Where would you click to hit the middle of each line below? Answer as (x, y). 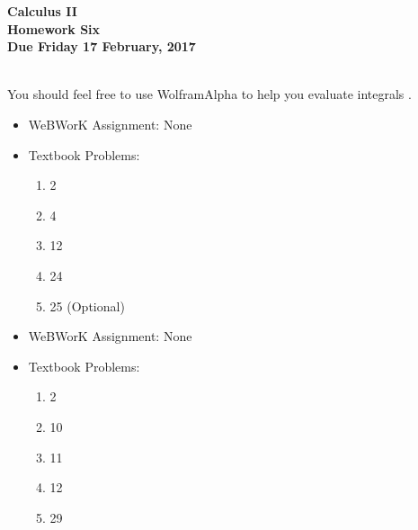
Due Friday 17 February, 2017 (102, 46)
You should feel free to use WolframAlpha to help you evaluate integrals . (209, 94)
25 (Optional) (87, 305)
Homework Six (54, 28)
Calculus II (42, 11)
